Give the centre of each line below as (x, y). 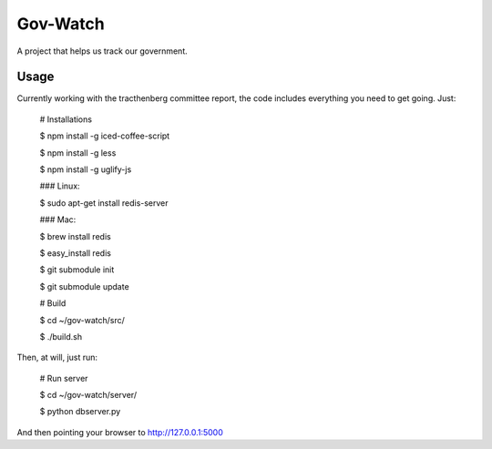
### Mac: (58, 219)
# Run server (64, 378)
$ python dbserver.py (80, 412)
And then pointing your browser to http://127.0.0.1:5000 (120, 432)
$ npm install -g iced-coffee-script (105, 136)
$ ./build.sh (61, 336)
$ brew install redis (75, 236)
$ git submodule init (77, 270)
